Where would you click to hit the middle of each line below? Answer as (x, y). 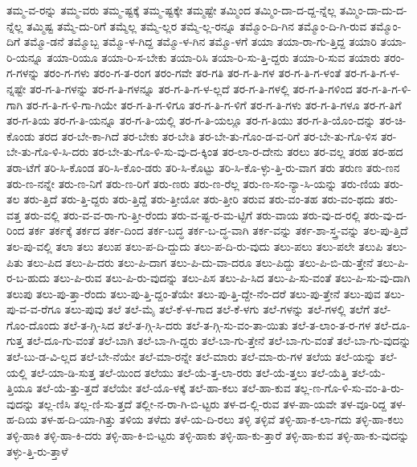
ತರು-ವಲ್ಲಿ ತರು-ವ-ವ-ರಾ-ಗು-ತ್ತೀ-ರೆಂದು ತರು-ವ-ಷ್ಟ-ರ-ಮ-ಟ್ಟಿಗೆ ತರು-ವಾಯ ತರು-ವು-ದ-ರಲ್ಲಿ (192, 214)
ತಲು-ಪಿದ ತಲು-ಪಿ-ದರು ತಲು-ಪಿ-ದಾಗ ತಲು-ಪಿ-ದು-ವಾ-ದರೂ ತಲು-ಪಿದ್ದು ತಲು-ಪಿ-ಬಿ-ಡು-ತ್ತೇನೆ (200, 262)
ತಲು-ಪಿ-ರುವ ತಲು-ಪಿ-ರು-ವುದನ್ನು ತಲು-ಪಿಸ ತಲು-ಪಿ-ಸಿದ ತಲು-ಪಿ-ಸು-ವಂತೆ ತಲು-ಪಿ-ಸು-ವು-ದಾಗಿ (232, 278)
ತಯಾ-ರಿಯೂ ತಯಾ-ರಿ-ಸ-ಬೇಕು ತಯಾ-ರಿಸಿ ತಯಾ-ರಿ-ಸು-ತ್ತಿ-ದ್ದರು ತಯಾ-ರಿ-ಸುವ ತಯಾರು (214, 57)
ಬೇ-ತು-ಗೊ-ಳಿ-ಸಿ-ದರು (48, 152)
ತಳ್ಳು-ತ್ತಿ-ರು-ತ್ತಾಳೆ (37, 451)
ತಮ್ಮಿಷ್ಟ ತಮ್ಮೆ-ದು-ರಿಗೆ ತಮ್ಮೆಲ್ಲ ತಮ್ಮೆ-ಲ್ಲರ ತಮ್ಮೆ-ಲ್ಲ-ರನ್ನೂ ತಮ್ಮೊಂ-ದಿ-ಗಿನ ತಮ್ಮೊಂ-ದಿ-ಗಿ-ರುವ (197, 25)
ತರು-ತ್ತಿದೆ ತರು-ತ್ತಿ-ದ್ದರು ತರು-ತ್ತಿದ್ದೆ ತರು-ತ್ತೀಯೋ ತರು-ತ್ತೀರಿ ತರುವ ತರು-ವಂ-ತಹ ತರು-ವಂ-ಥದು (199, 199)
